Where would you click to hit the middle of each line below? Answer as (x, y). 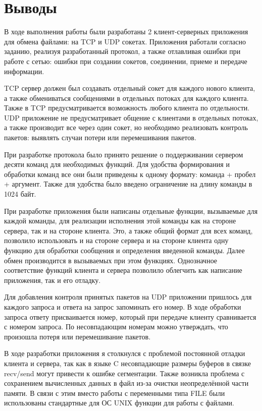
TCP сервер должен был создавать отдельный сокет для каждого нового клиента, (130, 88)
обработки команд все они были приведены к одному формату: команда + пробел (130, 174)
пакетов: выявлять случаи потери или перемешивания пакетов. (100, 137)
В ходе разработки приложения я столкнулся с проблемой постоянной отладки (125, 353)
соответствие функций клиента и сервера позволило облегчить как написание (123, 270)
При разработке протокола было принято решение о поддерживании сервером (124, 154)
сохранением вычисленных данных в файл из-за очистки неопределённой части (126, 383)
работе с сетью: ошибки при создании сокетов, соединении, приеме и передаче (126, 61)
